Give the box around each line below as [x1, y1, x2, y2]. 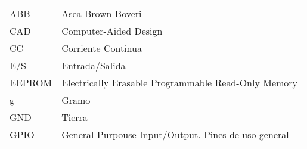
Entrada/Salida [61, 58, 126, 73]
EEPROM [10, 76, 52, 90]
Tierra [61, 110, 88, 125]
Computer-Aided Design [61, 24, 163, 38]
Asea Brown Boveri [61, 7, 142, 21]
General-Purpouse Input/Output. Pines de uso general [61, 128, 289, 142]
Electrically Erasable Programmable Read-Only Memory [61, 76, 298, 90]
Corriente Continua [61, 41, 142, 55]
